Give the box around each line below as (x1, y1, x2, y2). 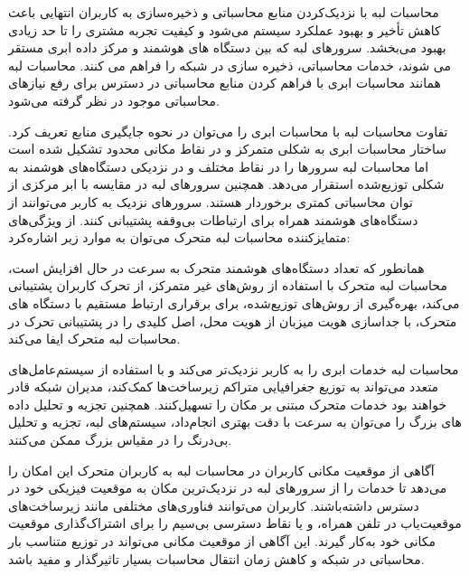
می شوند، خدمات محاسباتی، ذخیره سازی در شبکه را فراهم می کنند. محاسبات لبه (8, 55, 452, 74)
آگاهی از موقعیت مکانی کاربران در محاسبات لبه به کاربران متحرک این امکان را (8, 460, 435, 479)
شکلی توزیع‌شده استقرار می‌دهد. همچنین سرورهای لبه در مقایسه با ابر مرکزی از (8, 174, 445, 193)
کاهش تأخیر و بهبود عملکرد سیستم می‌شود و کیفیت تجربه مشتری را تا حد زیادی (8, 20, 441, 39)
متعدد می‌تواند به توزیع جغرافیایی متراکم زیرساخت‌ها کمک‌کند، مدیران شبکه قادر (8, 377, 439, 396)
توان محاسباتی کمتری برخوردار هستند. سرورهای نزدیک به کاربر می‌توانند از (8, 192, 413, 211)
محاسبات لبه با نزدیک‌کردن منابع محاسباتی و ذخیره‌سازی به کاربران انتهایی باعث (8, 3, 439, 21)
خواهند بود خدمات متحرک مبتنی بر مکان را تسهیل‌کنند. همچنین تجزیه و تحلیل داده (8, 394, 447, 413)
